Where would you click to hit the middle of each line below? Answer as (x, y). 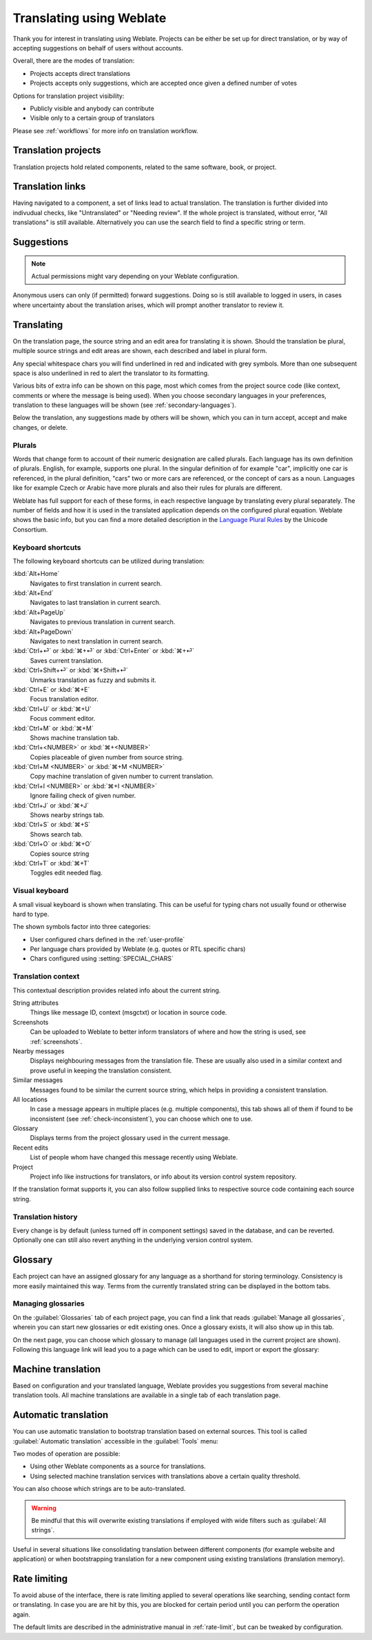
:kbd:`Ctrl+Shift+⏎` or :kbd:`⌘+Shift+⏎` (71, 670)
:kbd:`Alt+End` (33, 593)
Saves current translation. (66, 660)
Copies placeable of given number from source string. (107, 757)
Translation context (46, 977)
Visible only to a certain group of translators (92, 118)
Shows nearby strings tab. (67, 815)
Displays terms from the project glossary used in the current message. (130, 1138)
